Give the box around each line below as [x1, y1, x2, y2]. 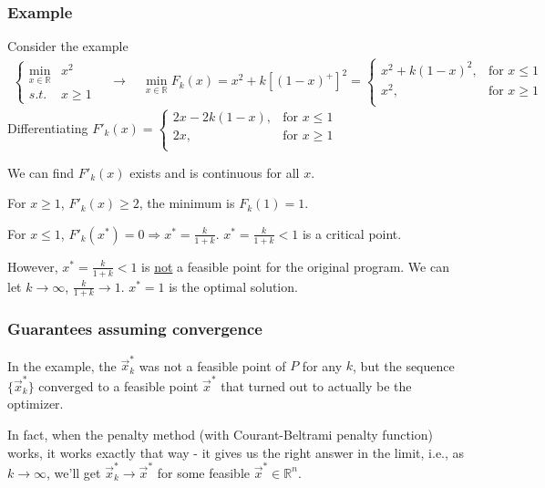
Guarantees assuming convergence [7, 317, 262, 340]
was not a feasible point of [139, 356, 286, 375]
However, [7, 256, 58, 275]
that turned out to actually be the [221, 376, 412, 395]
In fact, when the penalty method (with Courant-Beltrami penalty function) [7, 424, 433, 443]
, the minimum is [139, 193, 235, 213]
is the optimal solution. [169, 276, 298, 296]
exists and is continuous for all [129, 162, 300, 182]
